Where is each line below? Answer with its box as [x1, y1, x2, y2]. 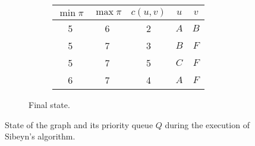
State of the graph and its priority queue [5, 118, 153, 131]
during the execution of [165, 118, 250, 131]
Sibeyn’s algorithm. [5, 130, 75, 142]
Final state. [29, 99, 70, 110]
